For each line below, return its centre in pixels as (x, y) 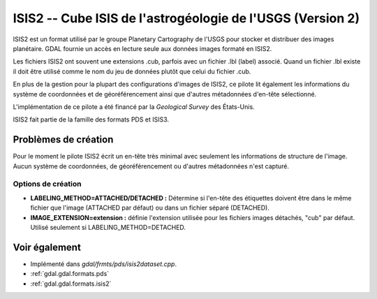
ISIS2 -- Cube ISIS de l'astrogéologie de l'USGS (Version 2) (186, 18)
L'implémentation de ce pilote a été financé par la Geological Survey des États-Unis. (134, 107)
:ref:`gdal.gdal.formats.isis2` (71, 284)
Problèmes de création (63, 140)
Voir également (47, 247)
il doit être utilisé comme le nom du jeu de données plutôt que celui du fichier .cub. (132, 71)
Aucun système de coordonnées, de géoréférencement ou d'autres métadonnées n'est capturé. (151, 166)
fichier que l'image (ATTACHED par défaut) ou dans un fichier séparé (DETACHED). (150, 208)
